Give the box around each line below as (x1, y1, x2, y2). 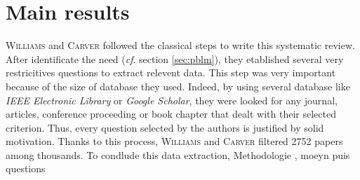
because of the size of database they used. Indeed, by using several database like (6, 78, 350, 93)
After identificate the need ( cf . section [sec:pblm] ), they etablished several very (6, 51, 344, 66)
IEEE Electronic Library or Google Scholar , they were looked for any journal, (6, 92, 338, 107)
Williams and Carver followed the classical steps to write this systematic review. (6, 38, 355, 53)
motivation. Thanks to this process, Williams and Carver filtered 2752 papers (6, 134, 343, 148)
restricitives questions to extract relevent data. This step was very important (6, 65, 336, 80)
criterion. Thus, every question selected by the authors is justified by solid (6, 120, 324, 134)
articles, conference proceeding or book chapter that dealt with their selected (6, 106, 336, 121)
